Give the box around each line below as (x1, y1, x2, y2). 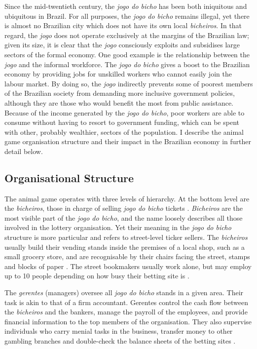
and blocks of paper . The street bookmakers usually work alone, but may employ (4, 261, 252, 271)
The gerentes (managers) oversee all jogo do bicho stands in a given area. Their (4, 287, 244, 298)
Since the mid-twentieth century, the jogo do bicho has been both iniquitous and (4, 1, 247, 11)
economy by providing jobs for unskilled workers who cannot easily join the (4, 69, 232, 79)
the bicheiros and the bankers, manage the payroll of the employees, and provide (4, 307, 248, 317)
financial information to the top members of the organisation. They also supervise (4, 316, 252, 326)
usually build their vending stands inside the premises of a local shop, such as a (4, 241, 245, 252)
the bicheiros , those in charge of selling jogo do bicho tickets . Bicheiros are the (4, 203, 243, 213)
